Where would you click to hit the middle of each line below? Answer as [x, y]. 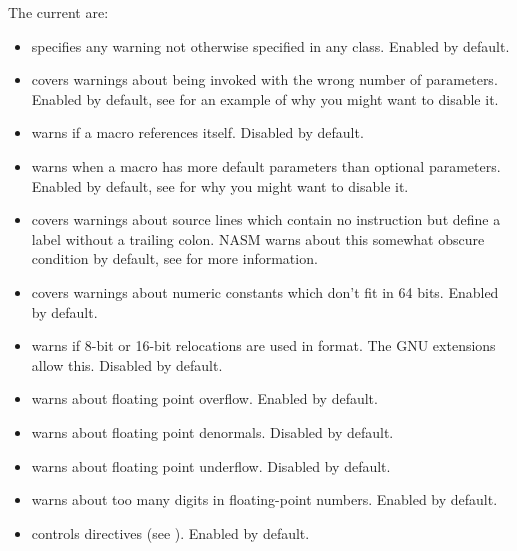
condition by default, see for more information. [174, 258]
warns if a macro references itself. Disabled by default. [197, 132]
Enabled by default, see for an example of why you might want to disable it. [265, 98]
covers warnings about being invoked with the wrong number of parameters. [264, 79]
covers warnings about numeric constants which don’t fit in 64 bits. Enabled [265, 291]
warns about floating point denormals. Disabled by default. [212, 431]
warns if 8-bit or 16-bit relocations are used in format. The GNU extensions [263, 345]
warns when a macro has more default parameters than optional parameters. [266, 165]
